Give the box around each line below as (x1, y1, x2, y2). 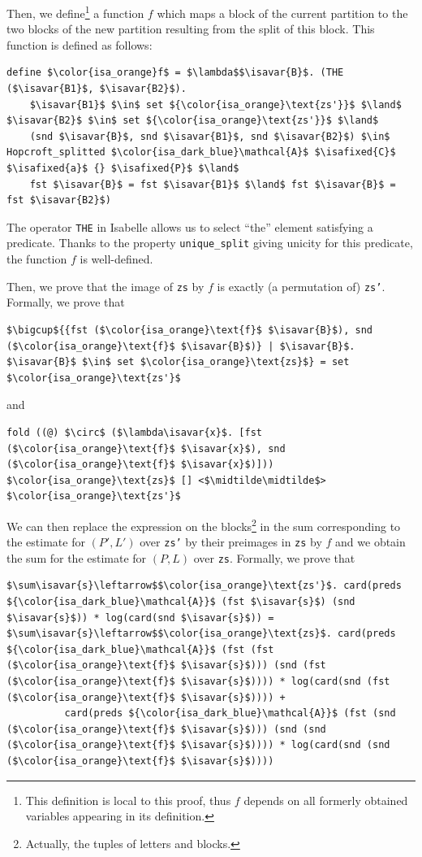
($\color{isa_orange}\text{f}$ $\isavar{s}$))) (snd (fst (6, 659, 326, 672)
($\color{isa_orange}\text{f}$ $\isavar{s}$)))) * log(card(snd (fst (6, 676, 390, 687)
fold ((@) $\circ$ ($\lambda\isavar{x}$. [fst (6, 426, 262, 438)
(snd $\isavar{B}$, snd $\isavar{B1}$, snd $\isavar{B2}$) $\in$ (29, 130, 390, 142)
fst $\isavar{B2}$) (6, 194, 111, 207)
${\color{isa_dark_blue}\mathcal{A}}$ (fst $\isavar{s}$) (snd (6, 596, 355, 608)
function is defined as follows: (6, 36, 153, 53)
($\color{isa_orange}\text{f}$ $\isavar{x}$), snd (6, 442, 286, 455)
